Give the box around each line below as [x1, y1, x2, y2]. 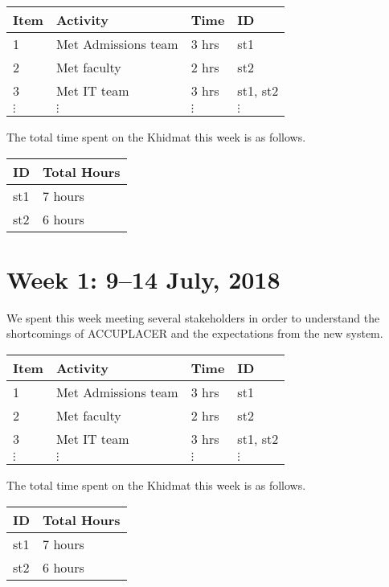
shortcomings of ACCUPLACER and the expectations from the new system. [6, 325, 383, 342]
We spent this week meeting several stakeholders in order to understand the [6, 309, 380, 326]
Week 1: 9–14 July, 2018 [6, 262, 280, 295]
